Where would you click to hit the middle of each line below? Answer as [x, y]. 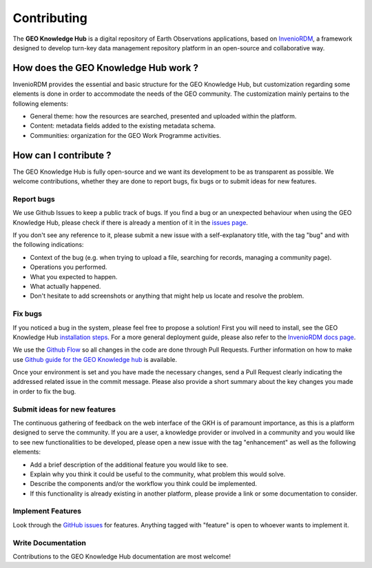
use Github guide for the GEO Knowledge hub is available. [95, 359]
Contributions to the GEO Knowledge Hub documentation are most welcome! [122, 556]
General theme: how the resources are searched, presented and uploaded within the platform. [163, 116]
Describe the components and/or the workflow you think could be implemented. [144, 484]
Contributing [50, 18]
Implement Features [47, 511]
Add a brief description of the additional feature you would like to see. [129, 465]
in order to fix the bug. [44, 391]
